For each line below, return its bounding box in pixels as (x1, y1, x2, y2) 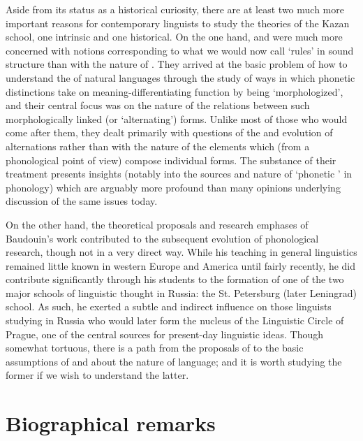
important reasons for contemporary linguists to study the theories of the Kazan (6, 15, 350, 30)
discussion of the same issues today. (6, 194, 158, 208)
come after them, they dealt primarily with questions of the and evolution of (6, 125, 333, 140)
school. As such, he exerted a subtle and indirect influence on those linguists (6, 299, 332, 314)
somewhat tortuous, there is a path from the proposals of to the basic (6, 340, 304, 355)
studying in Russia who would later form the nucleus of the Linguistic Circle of (6, 313, 344, 328)
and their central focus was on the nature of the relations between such (6, 98, 310, 113)
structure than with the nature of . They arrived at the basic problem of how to (6, 57, 348, 71)
